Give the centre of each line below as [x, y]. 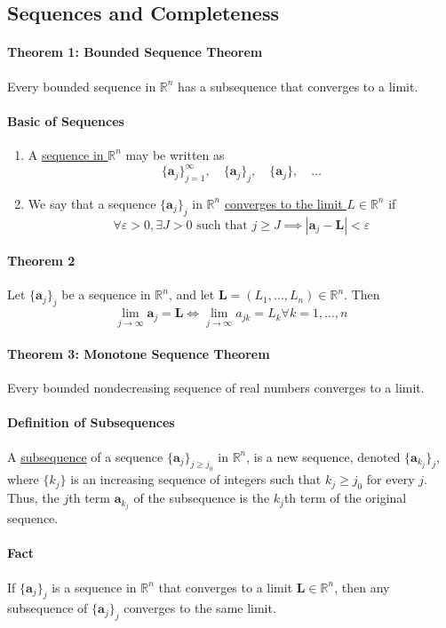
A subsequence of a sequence [85, 456]
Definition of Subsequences [91, 422]
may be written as [175, 154]
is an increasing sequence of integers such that [196, 479]
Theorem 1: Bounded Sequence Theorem [135, 52]
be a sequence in [106, 294]
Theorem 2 [41, 261]
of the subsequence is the [202, 498]
